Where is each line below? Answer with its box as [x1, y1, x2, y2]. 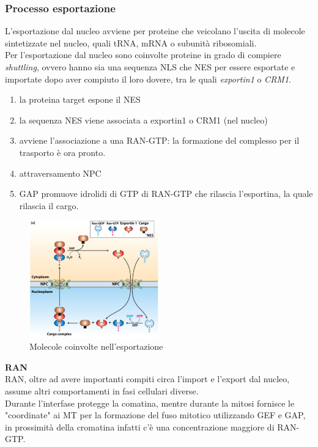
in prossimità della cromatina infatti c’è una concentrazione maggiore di [5, 420, 275, 433]
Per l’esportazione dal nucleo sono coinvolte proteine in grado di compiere [5, 48, 281, 61]
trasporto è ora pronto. [19, 146, 106, 158]
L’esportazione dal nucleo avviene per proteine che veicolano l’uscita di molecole [5, 24, 305, 37]
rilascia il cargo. [19, 199, 79, 212]
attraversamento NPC [19, 166, 102, 179]
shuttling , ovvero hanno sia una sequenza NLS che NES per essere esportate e [5, 61, 295, 73]
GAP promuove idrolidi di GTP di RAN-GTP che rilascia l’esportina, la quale [19, 187, 313, 200]
